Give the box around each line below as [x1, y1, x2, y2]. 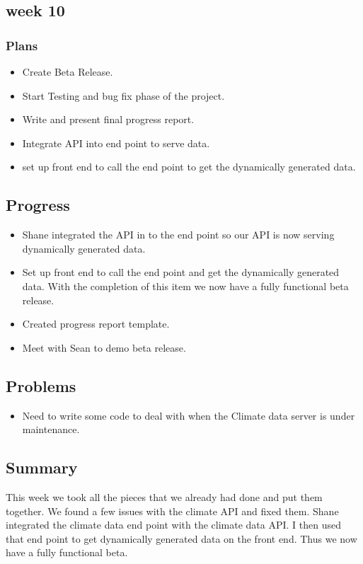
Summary [6, 456, 78, 478]
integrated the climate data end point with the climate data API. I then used [6, 517, 341, 532]
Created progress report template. [22, 316, 170, 331]
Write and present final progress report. [22, 112, 195, 127]
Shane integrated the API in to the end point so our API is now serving [22, 227, 335, 242]
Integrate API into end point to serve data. [22, 135, 210, 150]
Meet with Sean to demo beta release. [22, 340, 186, 355]
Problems [6, 374, 76, 396]
